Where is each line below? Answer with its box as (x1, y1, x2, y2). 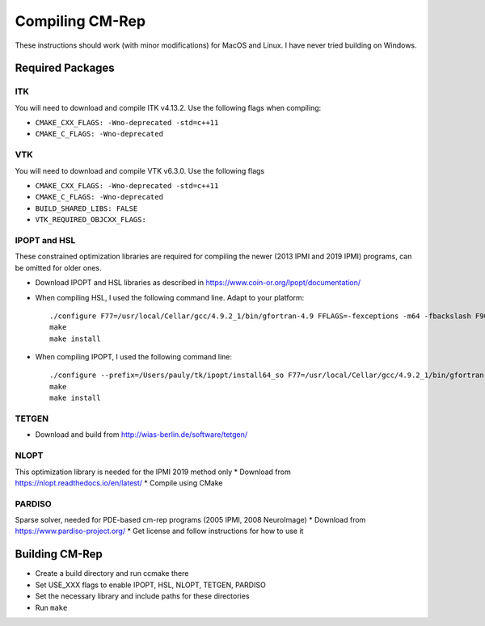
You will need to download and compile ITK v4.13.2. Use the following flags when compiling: (15, 103, 322, 112)
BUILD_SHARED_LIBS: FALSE (35, 204, 138, 213)
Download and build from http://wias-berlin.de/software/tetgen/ (35, 430, 248, 439)
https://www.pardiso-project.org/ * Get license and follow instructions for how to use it (15, 526, 304, 536)
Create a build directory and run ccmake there (35, 569, 189, 578)
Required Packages (15, 61, 115, 75)
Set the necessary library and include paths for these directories (35, 591, 250, 601)
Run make (35, 603, 68, 612)
